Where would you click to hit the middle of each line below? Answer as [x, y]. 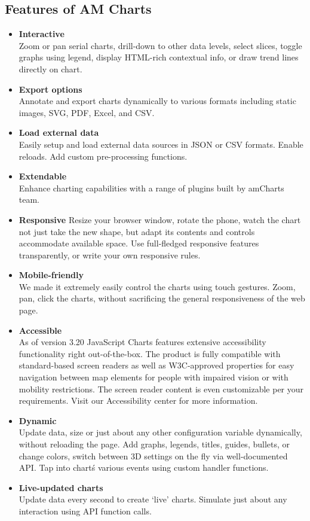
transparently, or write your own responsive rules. [110, 255]
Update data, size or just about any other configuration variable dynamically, [160, 432]
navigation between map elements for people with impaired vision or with [154, 377]
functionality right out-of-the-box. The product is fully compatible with [150, 353]
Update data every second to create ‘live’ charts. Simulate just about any [153, 499]
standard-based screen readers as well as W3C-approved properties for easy [156, 365]
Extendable [43, 176]
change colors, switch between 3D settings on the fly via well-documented [153, 456]
